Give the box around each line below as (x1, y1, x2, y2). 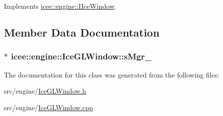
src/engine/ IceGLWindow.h (4, 86, 87, 96)
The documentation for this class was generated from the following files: (4, 69, 220, 79)
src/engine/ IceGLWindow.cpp (4, 102, 93, 112)
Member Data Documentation (4, 24, 160, 39)
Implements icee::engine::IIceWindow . (4, 1, 116, 11)
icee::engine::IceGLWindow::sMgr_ (11, 50, 152, 62)
